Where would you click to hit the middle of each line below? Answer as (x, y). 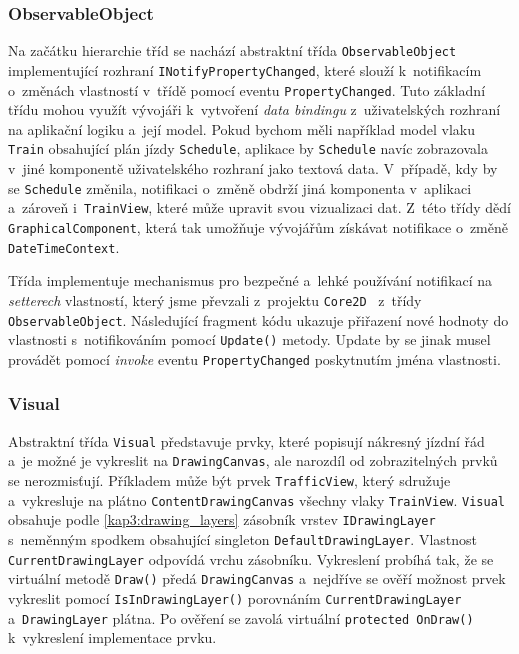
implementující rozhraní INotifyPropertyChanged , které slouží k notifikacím (245, 69)
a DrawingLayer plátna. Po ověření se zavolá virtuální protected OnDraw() (241, 617)
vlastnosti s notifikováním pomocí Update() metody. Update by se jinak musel (249, 339)
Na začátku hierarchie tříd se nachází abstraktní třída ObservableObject (232, 50)
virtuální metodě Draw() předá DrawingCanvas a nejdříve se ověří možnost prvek (257, 578)
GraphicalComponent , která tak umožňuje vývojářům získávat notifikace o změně (258, 226)
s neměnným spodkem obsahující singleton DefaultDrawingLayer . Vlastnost (242, 538)
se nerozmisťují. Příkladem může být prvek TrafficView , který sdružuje (229, 480)
